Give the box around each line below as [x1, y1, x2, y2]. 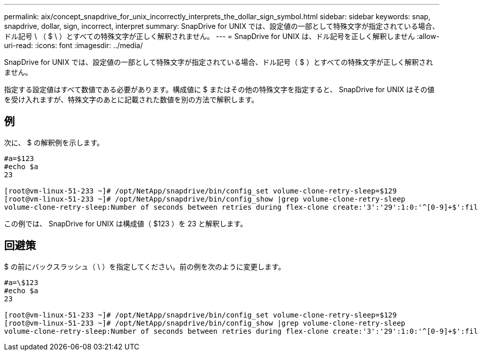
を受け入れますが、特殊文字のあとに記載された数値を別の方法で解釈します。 [4, 95, 259, 104]
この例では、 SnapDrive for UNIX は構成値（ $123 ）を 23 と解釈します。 [4, 219, 248, 228]
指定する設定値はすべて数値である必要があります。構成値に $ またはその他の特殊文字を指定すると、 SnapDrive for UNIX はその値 [4, 85, 435, 94]
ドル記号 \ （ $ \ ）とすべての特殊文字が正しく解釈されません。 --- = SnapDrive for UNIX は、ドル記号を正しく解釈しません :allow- [4, 32, 440, 41]
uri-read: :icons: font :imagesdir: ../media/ [4, 41, 143, 50]
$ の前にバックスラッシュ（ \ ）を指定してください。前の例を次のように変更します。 [4, 262, 286, 271]
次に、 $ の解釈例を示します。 [4, 138, 104, 147]
